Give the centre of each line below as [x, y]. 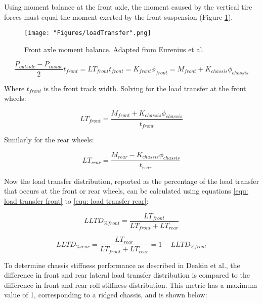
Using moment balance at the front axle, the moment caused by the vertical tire [128, 7]
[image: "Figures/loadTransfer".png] [88, 33]
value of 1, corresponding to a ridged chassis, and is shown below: [106, 295]
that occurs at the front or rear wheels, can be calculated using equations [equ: [126, 191]
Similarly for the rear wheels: [49, 139]
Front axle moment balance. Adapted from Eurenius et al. [114, 49]
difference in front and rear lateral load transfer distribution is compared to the [127, 275]
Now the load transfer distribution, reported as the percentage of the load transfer [131, 181]
